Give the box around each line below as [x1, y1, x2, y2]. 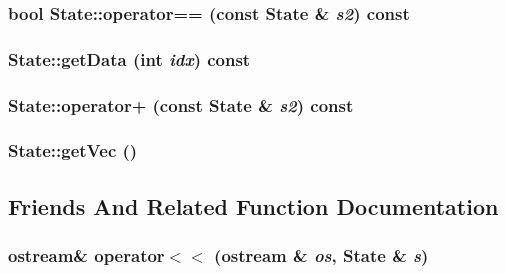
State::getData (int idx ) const [8, 46, 251, 71]
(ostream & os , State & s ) [214, 243, 429, 268]
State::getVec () [8, 138, 138, 163]
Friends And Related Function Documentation [8, 190, 499, 221]
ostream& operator [8, 243, 165, 268]
